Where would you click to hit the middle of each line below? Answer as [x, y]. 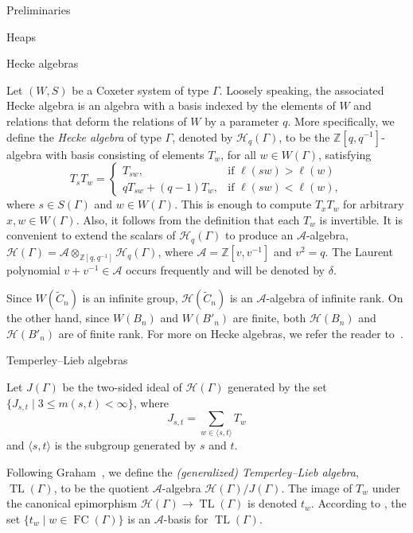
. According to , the [358, 503]
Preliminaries [39, 10]
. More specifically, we [341, 121]
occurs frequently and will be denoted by [225, 269]
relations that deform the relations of [97, 121]
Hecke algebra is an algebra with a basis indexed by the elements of [171, 105]
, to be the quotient [101, 487]
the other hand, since [58, 318]
